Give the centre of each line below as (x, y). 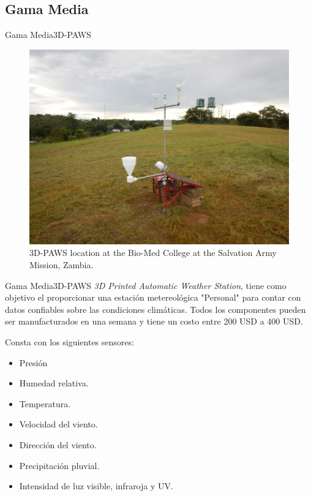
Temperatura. (45, 403)
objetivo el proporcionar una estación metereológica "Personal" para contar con (153, 297)
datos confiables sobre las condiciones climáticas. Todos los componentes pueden (155, 309)
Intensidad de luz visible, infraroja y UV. (96, 486)
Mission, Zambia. (62, 264)
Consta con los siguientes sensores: (69, 341)
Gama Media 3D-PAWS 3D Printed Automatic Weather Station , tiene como (146, 285)
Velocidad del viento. (58, 424)
